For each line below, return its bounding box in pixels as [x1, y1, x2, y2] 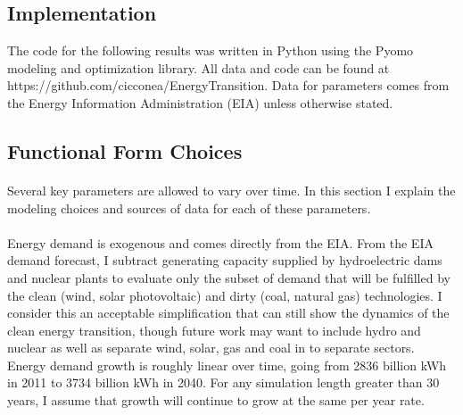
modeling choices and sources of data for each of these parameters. [7, 198, 371, 217]
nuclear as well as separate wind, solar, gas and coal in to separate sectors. [7, 338, 415, 357]
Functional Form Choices [7, 137, 243, 164]
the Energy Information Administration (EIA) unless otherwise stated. [7, 93, 393, 112]
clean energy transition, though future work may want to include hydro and [7, 320, 421, 339]
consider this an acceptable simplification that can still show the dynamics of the [7, 303, 450, 322]
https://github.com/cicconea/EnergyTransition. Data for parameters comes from [7, 76, 450, 95]
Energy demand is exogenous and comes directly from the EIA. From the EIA [7, 233, 434, 252]
